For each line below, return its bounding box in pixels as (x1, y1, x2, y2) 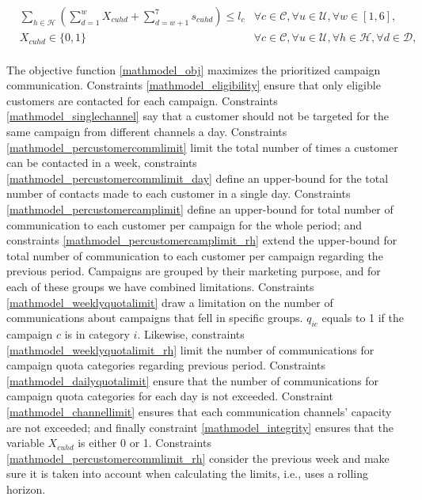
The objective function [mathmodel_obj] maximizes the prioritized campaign (6, 61, 381, 78)
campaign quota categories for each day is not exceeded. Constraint (6, 388, 333, 404)
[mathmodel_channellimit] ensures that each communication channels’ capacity (6, 403, 392, 419)
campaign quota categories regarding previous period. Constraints (6, 357, 326, 373)
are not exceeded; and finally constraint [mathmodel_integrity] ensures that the (6, 419, 393, 435)
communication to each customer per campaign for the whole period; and (6, 216, 363, 233)
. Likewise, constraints (137, 325, 245, 342)
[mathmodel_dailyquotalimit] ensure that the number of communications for (6, 372, 379, 388)
